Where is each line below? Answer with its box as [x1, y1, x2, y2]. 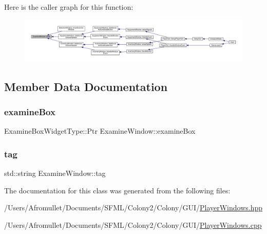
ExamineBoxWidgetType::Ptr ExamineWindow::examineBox [4, 125, 196, 136]
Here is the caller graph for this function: [4, 2, 133, 12]
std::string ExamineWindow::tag [4, 167, 106, 178]
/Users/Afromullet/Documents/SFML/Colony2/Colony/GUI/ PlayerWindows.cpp [4, 219, 262, 230]
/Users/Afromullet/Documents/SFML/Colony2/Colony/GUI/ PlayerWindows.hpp [4, 202, 263, 213]
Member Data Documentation [4, 78, 168, 94]
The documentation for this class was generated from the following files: [4, 185, 231, 195]
